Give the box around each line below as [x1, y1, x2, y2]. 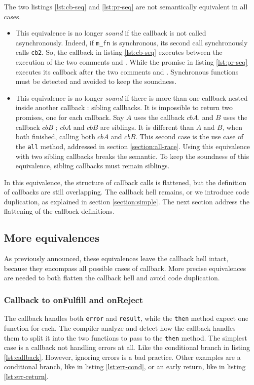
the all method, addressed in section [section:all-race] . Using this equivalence [15, 141, 250, 151]
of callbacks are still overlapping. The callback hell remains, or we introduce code [4, 187, 250, 197]
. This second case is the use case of [135, 131, 244, 142]
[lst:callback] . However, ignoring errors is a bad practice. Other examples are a [4, 351, 241, 362]
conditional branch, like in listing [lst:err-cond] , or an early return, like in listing [4, 361, 246, 372]
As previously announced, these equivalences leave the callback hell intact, [4, 253, 228, 264]
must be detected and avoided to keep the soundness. [15, 76, 177, 86]
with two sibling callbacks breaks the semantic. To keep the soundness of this [15, 151, 249, 161]
